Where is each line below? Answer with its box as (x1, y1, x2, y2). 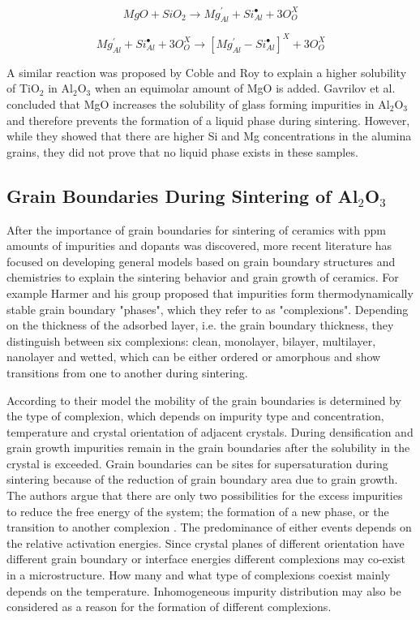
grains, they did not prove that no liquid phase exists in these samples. (6, 143, 358, 160)
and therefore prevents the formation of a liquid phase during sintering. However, (6, 111, 410, 128)
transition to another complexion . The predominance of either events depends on (6, 519, 412, 536)
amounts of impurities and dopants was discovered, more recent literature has (6, 237, 392, 254)
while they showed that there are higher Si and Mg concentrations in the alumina (6, 127, 412, 144)
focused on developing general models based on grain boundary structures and (6, 252, 396, 269)
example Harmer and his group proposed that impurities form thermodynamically (6, 284, 414, 301)
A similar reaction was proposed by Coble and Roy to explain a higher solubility (6, 63, 407, 80)
